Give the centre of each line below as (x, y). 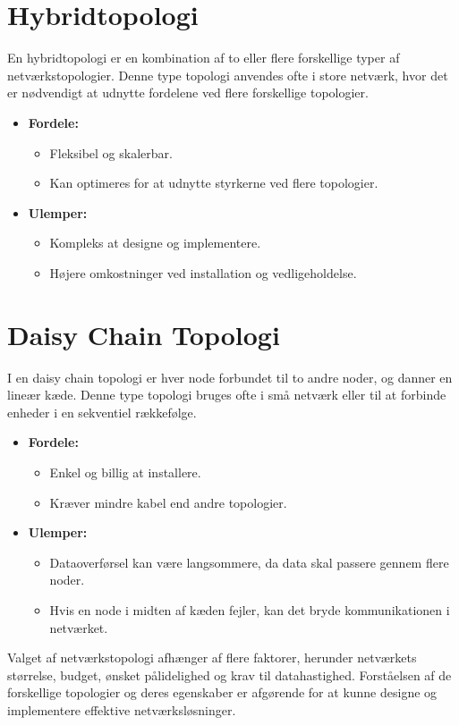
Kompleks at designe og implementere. (155, 243)
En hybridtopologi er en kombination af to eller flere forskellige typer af (204, 58)
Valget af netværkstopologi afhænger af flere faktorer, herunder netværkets (212, 658)
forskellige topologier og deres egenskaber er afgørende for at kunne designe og (222, 692)
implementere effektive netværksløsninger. (122, 709)
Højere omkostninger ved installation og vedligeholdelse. (203, 272)
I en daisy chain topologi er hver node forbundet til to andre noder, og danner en (230, 377)
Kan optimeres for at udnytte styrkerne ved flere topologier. (214, 183)
